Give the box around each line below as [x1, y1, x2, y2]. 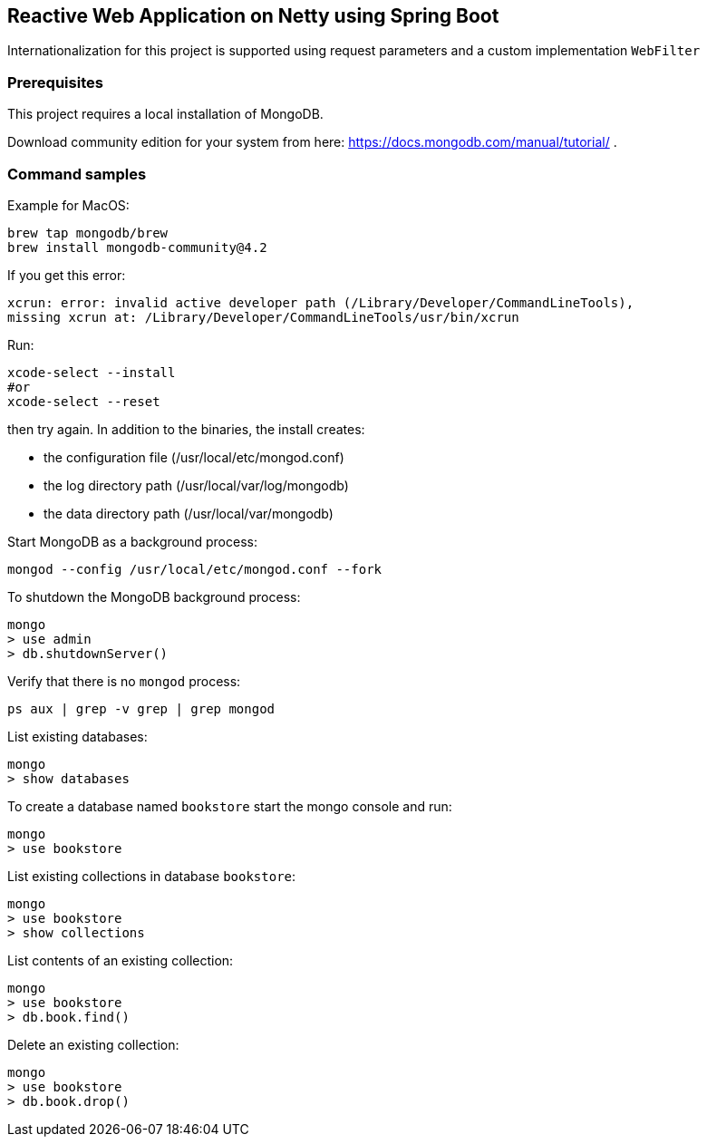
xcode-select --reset [7, 393, 160, 409]
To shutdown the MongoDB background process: [7, 588, 301, 605]
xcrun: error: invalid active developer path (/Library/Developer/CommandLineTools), [7, 295, 634, 310]
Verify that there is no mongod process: [7, 673, 241, 689]
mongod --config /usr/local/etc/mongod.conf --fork [7, 561, 383, 577]
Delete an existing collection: [7, 1036, 179, 1052]
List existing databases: [7, 728, 148, 744]
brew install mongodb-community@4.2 [7, 239, 267, 255]
